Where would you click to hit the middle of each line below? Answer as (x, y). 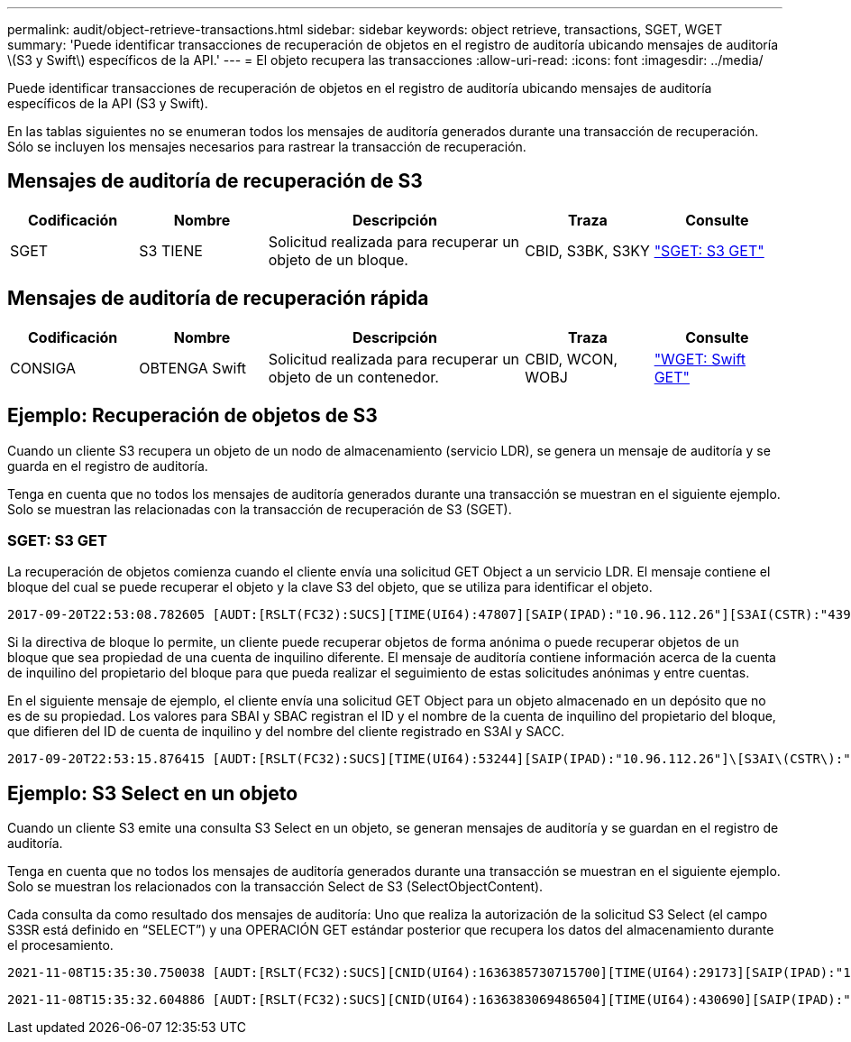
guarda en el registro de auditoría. (108, 466)
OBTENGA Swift (193, 368)
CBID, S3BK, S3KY (587, 250)
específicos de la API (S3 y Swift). (108, 103)
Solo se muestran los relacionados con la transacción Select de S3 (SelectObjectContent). (275, 887)
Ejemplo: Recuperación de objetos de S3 (192, 416)
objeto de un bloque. (338, 259)
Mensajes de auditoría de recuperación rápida (218, 299)
